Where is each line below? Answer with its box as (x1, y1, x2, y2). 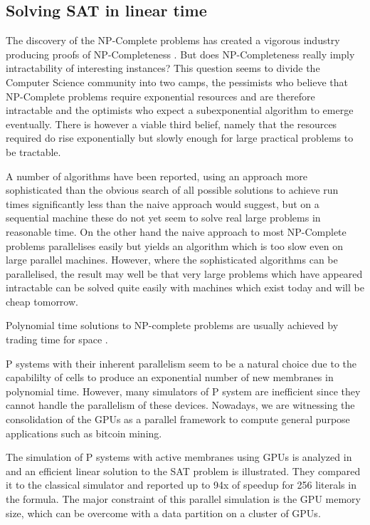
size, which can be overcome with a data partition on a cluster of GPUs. (6, 505, 321, 520)
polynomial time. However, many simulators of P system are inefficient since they (6, 383, 361, 398)
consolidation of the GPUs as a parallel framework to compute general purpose (6, 412, 350, 427)
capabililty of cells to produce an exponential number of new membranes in (6, 370, 334, 385)
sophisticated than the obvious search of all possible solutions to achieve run (6, 182, 339, 197)
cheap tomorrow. (6, 293, 78, 308)
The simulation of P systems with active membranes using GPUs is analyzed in (6, 449, 352, 464)
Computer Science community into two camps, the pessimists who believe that (6, 74, 349, 89)
